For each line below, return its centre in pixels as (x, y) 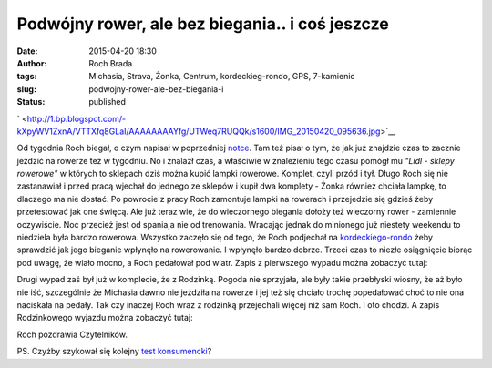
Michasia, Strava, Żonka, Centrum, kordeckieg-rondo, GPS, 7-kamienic (222, 77)
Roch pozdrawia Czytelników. (72, 334)
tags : (27, 77)
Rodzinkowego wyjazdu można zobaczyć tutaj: (105, 318)
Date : (27, 51)
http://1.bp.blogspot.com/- (77, 118)
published (108, 102)
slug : (26, 89)
